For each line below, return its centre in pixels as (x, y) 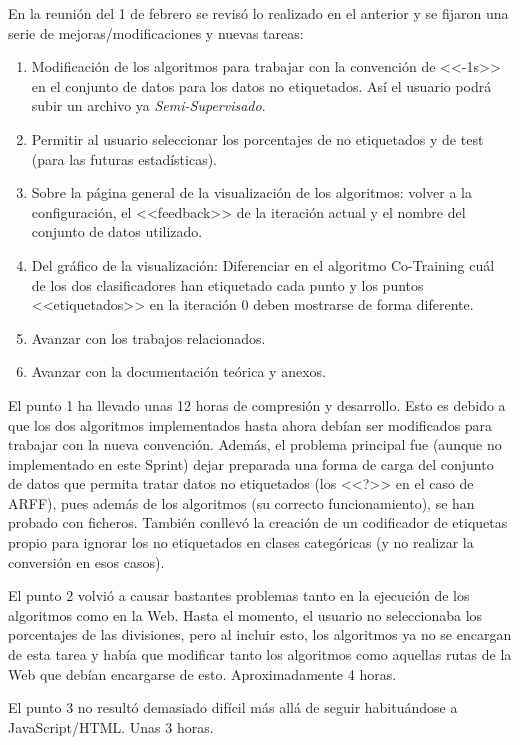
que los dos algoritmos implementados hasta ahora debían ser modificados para (250, 424)
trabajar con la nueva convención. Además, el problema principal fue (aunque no (255, 444)
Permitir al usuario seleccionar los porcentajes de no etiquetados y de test (257, 138)
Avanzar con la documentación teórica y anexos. (178, 371)
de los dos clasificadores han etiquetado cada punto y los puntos (227, 284)
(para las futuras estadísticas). (124, 158)
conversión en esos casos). (86, 561)
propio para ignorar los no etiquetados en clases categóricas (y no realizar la (241, 542)
